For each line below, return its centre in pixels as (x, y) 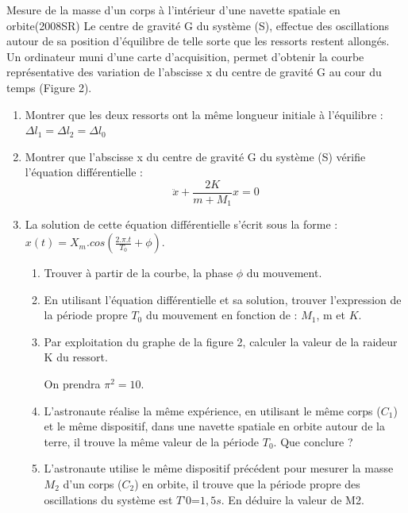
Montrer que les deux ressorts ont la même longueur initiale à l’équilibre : (204, 114)
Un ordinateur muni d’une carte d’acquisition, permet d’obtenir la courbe (185, 56)
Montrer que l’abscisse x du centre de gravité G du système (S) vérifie (195, 156)
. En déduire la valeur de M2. (293, 499)
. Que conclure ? (313, 441)
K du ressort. (76, 357)
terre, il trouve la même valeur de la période (152, 441)
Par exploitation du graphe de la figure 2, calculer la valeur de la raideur (221, 341)
